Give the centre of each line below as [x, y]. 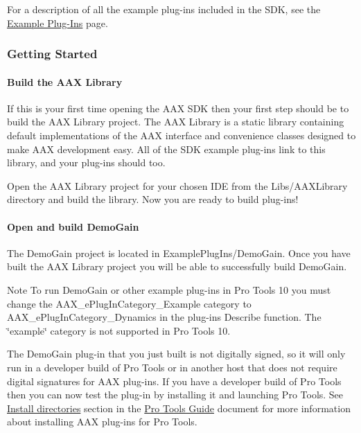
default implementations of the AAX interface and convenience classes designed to [182, 135]
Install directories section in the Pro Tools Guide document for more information [179, 408]
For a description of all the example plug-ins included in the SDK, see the [164, 9]
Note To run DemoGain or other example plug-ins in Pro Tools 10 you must [169, 289]
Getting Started [52, 54]
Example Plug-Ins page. [58, 23]
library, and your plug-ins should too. [86, 162]
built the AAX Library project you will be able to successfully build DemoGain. [177, 266]
